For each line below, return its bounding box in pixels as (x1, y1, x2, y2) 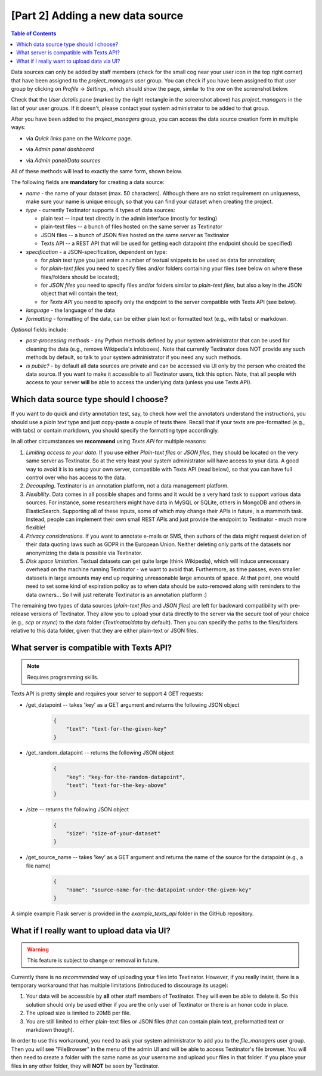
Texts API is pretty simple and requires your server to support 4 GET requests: (11, 690, 203, 697)
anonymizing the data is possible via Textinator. (26, 549, 143, 556)
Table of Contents (11, 30, 57, 37)
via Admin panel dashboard (26, 146, 95, 153)
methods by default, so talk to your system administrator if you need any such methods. (26, 354, 242, 361)
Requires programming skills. (27, 673, 98, 680)
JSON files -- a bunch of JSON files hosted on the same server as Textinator (41, 231, 230, 238)
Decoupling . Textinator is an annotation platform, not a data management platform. (26, 482, 229, 489)
